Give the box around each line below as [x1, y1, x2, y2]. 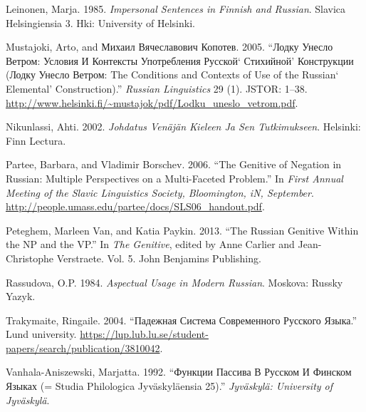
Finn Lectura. [6, 133, 66, 148]
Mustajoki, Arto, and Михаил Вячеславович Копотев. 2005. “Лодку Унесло [6, 39, 333, 54]
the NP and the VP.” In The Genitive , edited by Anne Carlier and [6, 237, 295, 252]
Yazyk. [6, 289, 36, 304]
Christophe [6, 250, 54, 265]
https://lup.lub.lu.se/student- [80, 326, 209, 341]
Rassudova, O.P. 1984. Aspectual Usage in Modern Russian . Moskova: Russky [6, 274, 343, 289]
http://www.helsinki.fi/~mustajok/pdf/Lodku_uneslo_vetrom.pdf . [6, 95, 298, 110]
